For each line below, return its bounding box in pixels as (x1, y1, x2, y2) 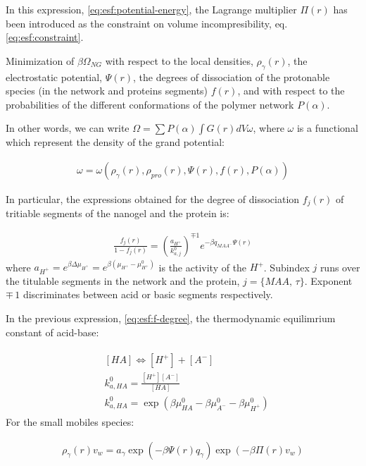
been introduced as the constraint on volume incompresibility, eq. (6, 16, 288, 30)
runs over (320, 259, 360, 274)
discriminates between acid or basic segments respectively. (23, 287, 273, 302)
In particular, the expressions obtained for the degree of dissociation (6, 191, 300, 206)
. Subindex (263, 259, 310, 274)
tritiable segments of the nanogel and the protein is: (6, 206, 229, 221)
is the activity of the (158, 259, 247, 274)
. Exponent (304, 273, 353, 288)
